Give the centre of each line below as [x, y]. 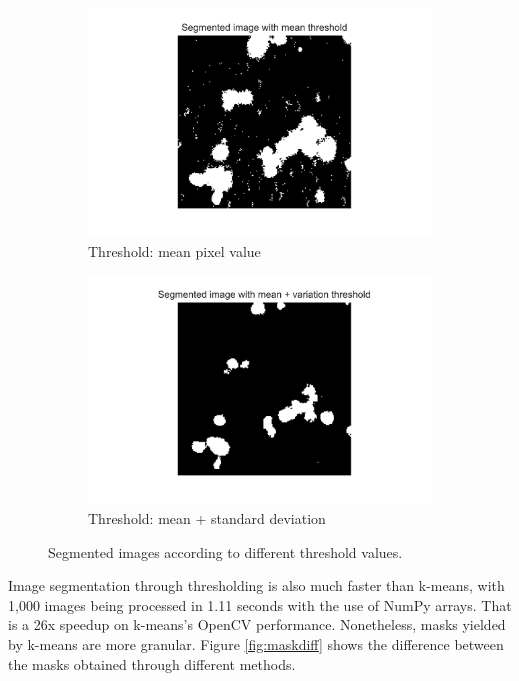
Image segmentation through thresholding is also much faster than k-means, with [256, 585]
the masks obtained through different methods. [152, 663]
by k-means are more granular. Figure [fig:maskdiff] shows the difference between [256, 643]
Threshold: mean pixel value [174, 250]
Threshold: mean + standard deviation [207, 518]
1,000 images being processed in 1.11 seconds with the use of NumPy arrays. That [260, 604]
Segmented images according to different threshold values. [225, 551]
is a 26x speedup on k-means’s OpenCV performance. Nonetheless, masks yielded [257, 624]
